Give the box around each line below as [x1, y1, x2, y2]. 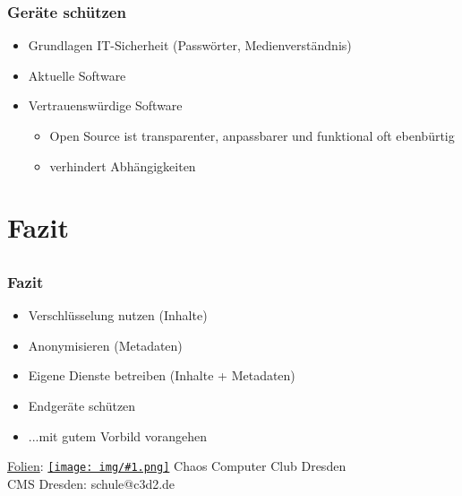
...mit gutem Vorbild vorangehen [28, 426, 208, 445]
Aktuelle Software [28, 65, 126, 84]
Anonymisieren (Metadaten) [28, 335, 183, 354]
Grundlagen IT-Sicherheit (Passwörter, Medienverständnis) [28, 36, 352, 55]
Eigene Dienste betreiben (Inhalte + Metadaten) [28, 366, 295, 385]
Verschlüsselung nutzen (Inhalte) [28, 306, 208, 325]
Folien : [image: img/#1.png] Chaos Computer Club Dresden [7, 457, 346, 475]
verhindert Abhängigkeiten [49, 156, 196, 175]
